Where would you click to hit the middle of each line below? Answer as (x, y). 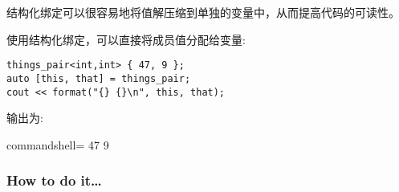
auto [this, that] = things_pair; (99, 78)
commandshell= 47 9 (58, 144)
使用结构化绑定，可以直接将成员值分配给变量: (126, 39)
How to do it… (54, 180)
